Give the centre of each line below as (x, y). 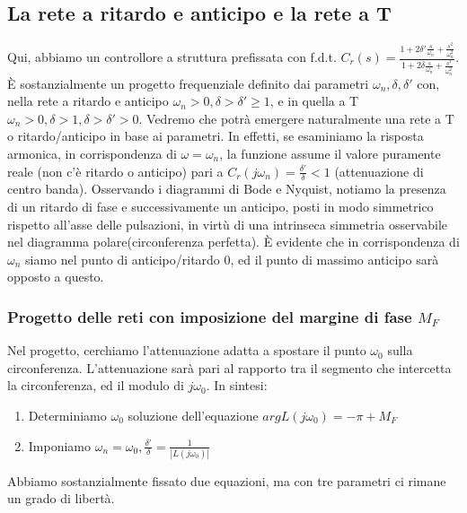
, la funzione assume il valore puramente (330, 153)
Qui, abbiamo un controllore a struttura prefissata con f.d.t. (172, 57)
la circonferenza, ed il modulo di (96, 385)
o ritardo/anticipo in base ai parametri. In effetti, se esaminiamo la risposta (216, 136)
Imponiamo (60, 445)
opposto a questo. (56, 277)
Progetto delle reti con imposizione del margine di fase (210, 316)
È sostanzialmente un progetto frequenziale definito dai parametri (188, 83)
